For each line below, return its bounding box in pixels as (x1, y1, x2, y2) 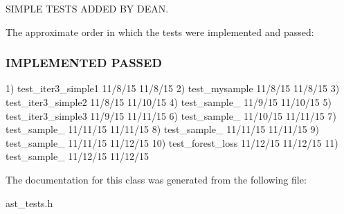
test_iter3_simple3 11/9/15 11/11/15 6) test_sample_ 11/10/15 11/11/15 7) (6, 108, 336, 123)
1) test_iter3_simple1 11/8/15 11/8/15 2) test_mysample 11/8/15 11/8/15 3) (6, 81, 340, 96)
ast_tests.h (6, 195, 53, 210)
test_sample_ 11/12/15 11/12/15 (6, 149, 150, 163)
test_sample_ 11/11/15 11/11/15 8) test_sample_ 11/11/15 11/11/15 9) (6, 122, 319, 136)
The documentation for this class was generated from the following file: (6, 172, 307, 186)
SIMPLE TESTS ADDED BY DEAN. (6, 1, 169, 15)
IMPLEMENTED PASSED (6, 54, 162, 71)
